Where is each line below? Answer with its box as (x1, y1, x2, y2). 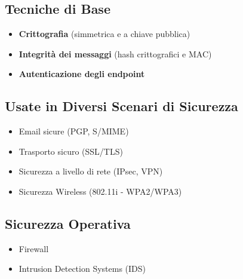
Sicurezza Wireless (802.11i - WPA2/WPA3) (19, 185, 182, 197)
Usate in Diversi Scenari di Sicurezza (5, 97, 238, 115)
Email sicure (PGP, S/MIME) (19, 125, 129, 137)
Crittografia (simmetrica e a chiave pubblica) (19, 27, 190, 40)
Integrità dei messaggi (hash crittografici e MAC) (19, 47, 212, 60)
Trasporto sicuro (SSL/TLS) (19, 145, 123, 157)
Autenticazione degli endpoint (19, 68, 145, 80)
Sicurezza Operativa (5, 214, 131, 232)
